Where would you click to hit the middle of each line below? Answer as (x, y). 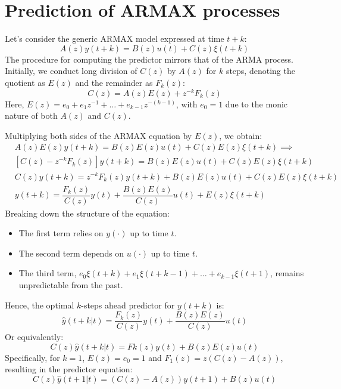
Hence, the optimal (40, 305)
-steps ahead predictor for (128, 305)
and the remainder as (114, 82)
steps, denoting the (260, 71)
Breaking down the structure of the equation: (87, 213)
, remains (287, 273)
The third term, (48, 273)
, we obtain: (241, 135)
